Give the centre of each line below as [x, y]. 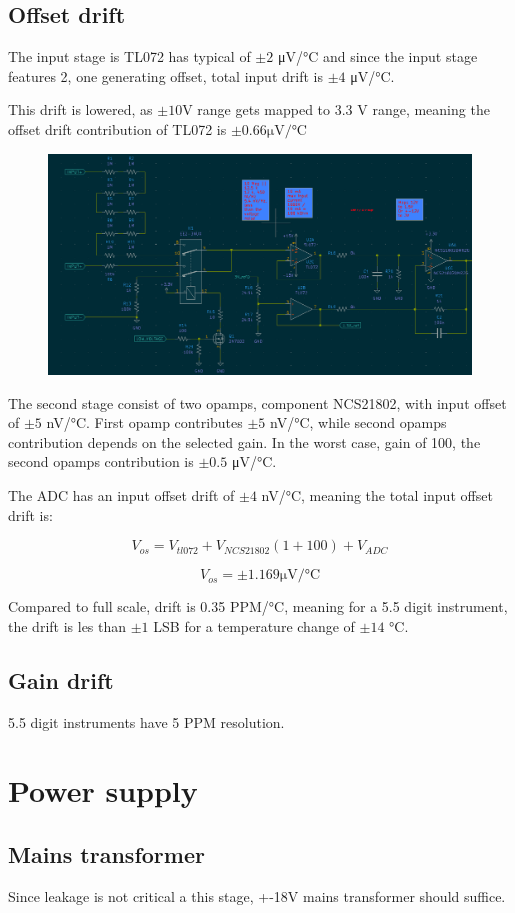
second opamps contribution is [101, 461]
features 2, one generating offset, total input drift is [165, 75]
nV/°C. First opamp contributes [144, 422]
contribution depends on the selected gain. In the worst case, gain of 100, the [244, 441]
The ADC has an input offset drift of [121, 495]
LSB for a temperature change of [254, 625]
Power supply [103, 790]
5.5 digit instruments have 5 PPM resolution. [146, 721]
